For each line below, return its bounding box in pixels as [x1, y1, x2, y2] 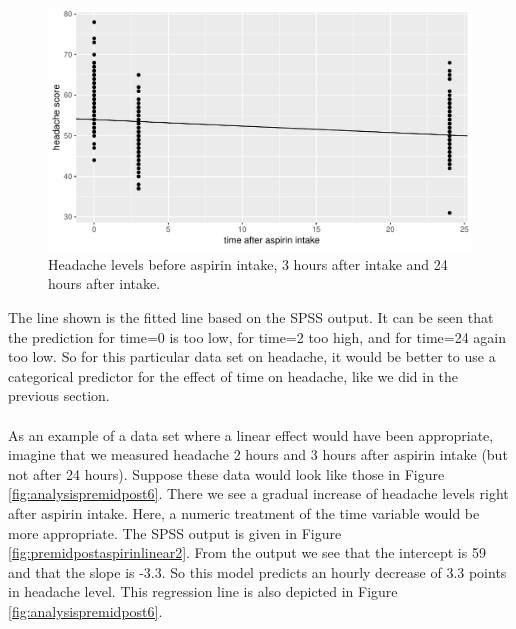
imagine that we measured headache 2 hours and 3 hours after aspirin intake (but [8, 444, 508, 465]
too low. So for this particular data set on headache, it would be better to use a [8, 346, 496, 367]
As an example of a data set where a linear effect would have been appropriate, [8, 424, 494, 445]
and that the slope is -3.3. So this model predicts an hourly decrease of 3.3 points [8, 561, 507, 582]
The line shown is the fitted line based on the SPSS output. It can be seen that [8, 307, 494, 327]
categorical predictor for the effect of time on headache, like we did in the [8, 365, 459, 386]
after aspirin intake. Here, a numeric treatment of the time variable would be [8, 502, 480, 523]
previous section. [8, 385, 110, 406]
